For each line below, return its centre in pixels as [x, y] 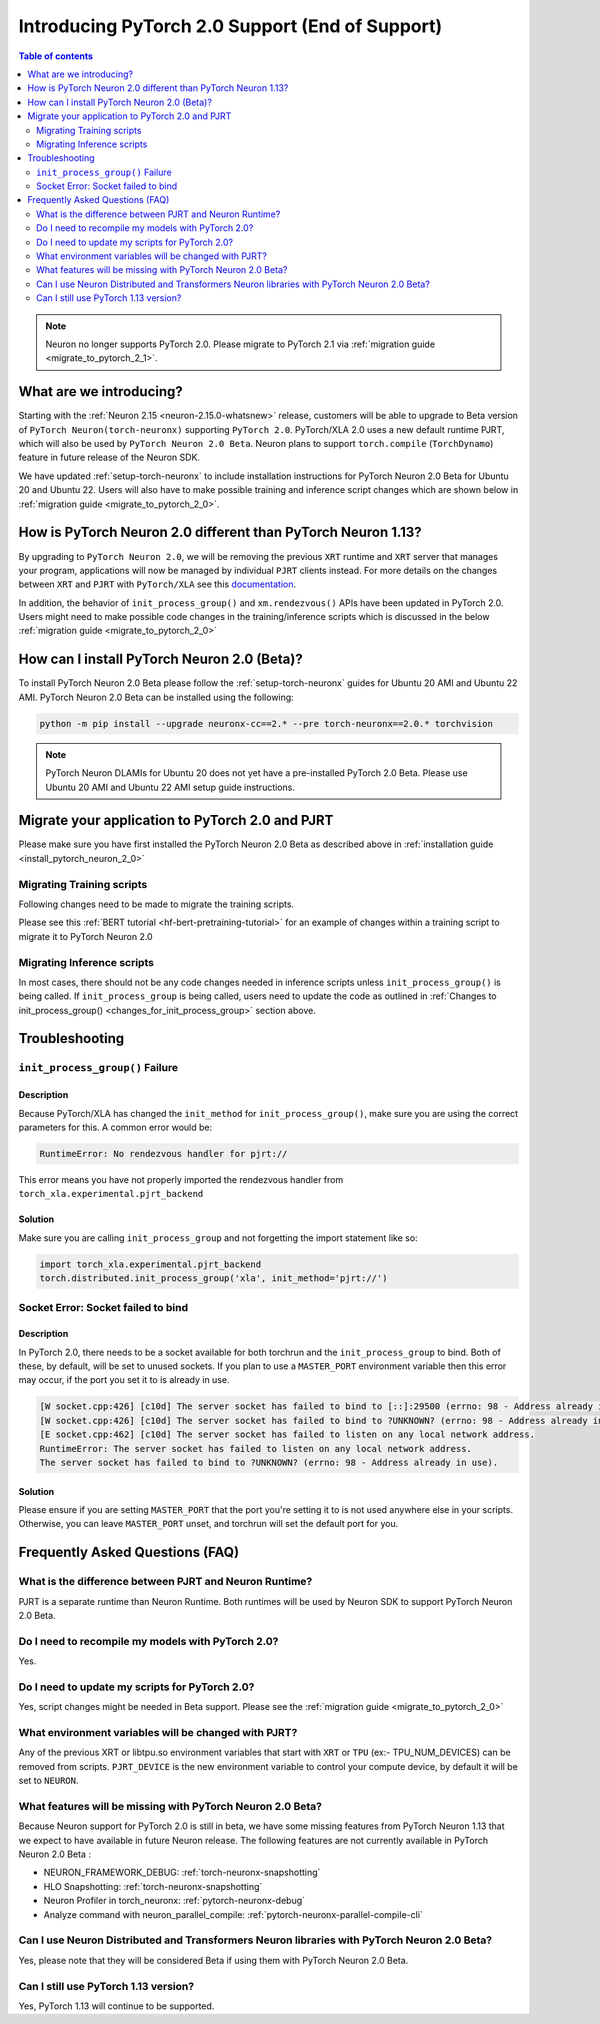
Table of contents [56, 56]
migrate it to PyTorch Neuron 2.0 [86, 936]
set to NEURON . [48, 1781]
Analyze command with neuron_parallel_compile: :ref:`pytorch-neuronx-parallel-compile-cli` [233, 1914]
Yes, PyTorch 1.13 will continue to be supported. [116, 2006]
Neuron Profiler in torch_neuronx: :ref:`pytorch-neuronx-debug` [174, 1901]
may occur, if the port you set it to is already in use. [124, 1380]
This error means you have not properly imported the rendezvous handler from [181, 1179]
